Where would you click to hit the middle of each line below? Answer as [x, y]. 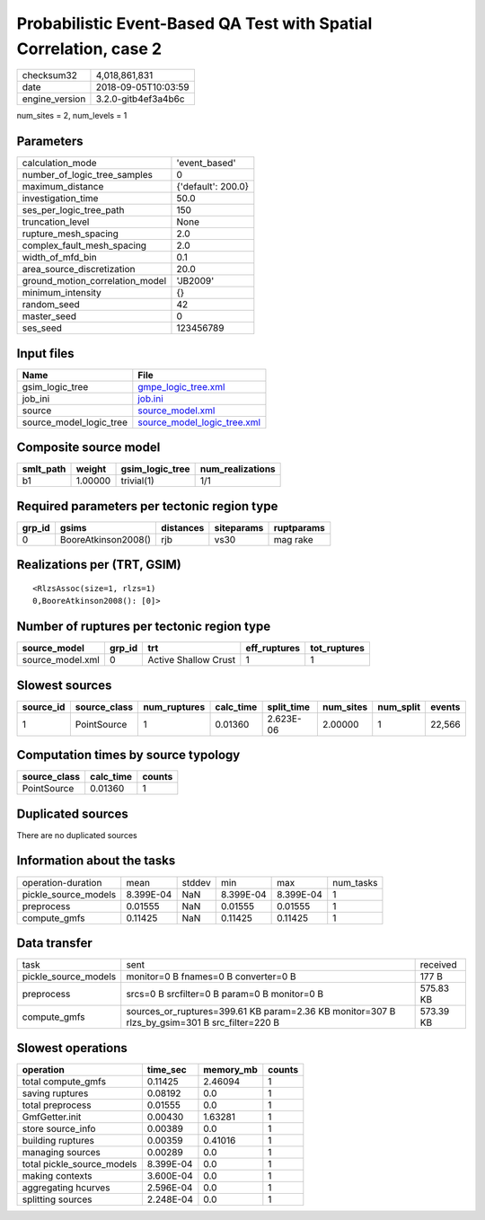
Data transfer [55, 943]
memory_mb [230, 1069]
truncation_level [56, 222]
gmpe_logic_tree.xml [181, 386]
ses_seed [42, 328]
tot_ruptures [338, 649]
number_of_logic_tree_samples [87, 175]
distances [183, 527]
